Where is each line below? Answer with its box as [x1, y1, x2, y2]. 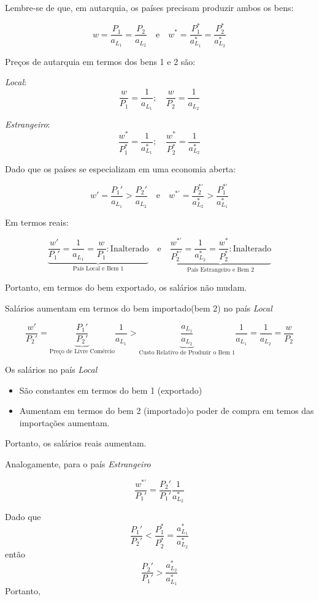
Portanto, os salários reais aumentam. [5, 437, 147, 450]
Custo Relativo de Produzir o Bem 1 [139, 350, 236, 356]
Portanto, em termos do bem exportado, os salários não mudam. [5, 281, 247, 294]
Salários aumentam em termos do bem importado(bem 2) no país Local [5, 301, 272, 314]
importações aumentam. [19, 416, 110, 429]
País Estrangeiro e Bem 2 [186, 266, 255, 273]
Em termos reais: [5, 216, 69, 229]
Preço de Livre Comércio [49, 348, 115, 354]
